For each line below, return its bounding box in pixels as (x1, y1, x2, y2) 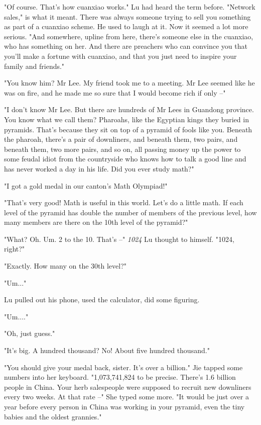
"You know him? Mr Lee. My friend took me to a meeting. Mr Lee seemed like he (4, 77, 255, 88)
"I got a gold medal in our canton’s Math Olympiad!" (4, 180, 168, 191)
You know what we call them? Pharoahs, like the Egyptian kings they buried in (4, 114, 249, 124)
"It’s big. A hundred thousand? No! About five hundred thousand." (4, 345, 210, 356)
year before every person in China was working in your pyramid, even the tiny (4, 401, 245, 411)
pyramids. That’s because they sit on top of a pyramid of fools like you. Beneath (4, 124, 252, 134)
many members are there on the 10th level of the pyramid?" (4, 217, 188, 227)
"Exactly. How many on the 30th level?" (4, 261, 126, 271)
